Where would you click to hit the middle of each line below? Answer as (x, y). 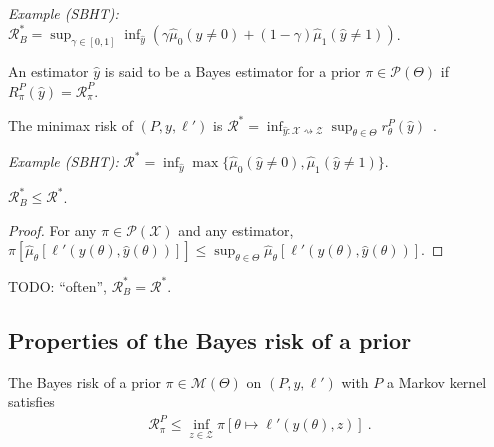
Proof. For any (52, 229)
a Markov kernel (436, 381)
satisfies (31, 401)
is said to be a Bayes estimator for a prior (232, 70)
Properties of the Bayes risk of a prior (210, 339)
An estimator (48, 70)
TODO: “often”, (57, 285)
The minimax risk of (70, 124)
